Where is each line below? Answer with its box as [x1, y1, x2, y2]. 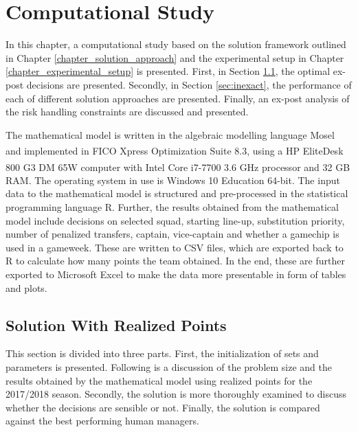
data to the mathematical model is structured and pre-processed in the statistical [5, 186, 348, 201]
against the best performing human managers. [5, 413, 199, 428]
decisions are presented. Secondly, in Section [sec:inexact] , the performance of [26, 77, 352, 91]
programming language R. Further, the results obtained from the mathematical [5, 199, 339, 214]
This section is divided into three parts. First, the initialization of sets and [5, 346, 319, 361]
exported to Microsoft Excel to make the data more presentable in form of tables [5, 266, 346, 281]
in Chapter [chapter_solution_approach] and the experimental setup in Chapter [5, 50, 344, 65]
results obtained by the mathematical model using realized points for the [5, 373, 313, 387]
